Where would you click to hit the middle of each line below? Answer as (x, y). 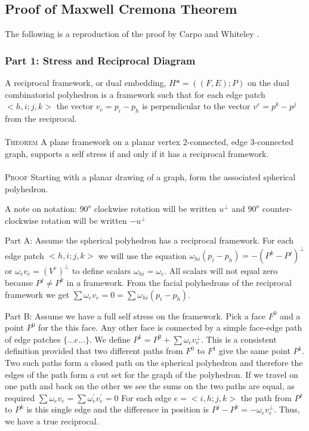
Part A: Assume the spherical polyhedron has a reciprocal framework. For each (149, 240)
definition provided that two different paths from (94, 351)
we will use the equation (143, 255)
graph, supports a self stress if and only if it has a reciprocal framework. (137, 153)
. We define (110, 339)
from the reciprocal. (41, 118)
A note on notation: (41, 209)
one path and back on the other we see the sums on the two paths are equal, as (150, 386)
